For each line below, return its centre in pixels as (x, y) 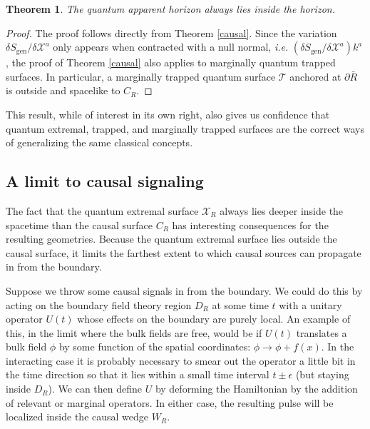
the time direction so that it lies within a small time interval (138, 374)
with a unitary (310, 304)
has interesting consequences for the (250, 224)
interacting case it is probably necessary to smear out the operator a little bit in (181, 360)
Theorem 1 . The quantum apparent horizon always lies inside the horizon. (170, 9)
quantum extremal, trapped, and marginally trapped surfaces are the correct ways (185, 128)
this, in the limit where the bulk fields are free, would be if (134, 332)
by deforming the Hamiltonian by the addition (256, 389)
